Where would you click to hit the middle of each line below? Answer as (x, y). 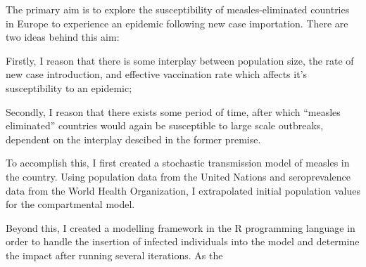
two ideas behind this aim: (63, 37)
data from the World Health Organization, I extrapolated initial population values (183, 190)
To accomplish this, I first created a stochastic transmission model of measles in (178, 163)
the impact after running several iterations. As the (114, 255)
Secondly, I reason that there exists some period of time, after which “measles (173, 111)
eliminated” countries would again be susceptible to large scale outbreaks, (165, 125)
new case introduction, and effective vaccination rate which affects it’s (157, 74)
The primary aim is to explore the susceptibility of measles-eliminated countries (178, 9)
